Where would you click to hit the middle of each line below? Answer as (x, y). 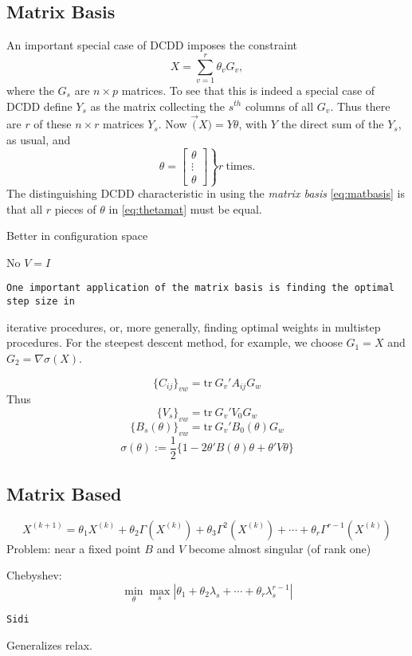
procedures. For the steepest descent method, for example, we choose (175, 342)
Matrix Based (64, 494)
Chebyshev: (34, 575)
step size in (41, 302)
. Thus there (360, 106)
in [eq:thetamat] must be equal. (185, 208)
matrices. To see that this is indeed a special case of (248, 90)
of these (53, 124)
